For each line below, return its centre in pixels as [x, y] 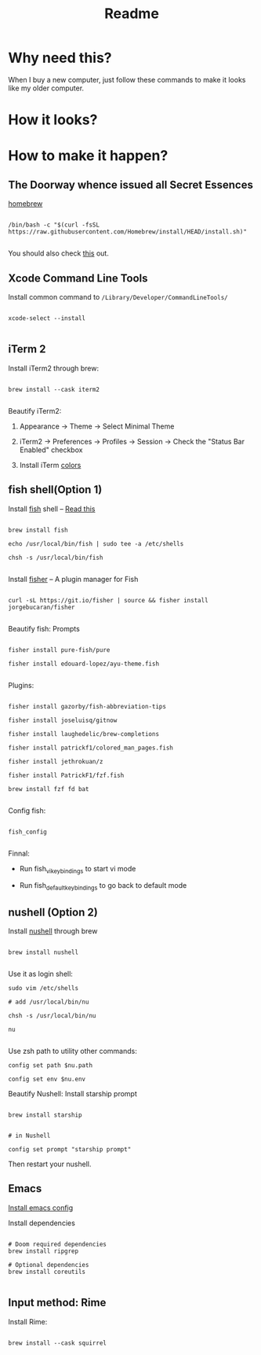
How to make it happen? [88, 156]
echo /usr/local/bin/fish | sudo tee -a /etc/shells [96, 543]
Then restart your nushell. [50, 1164]
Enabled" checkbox [51, 450]
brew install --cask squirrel [58, 1343]
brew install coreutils [47, 1272]
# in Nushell [29, 1136]
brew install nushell [43, 952]
